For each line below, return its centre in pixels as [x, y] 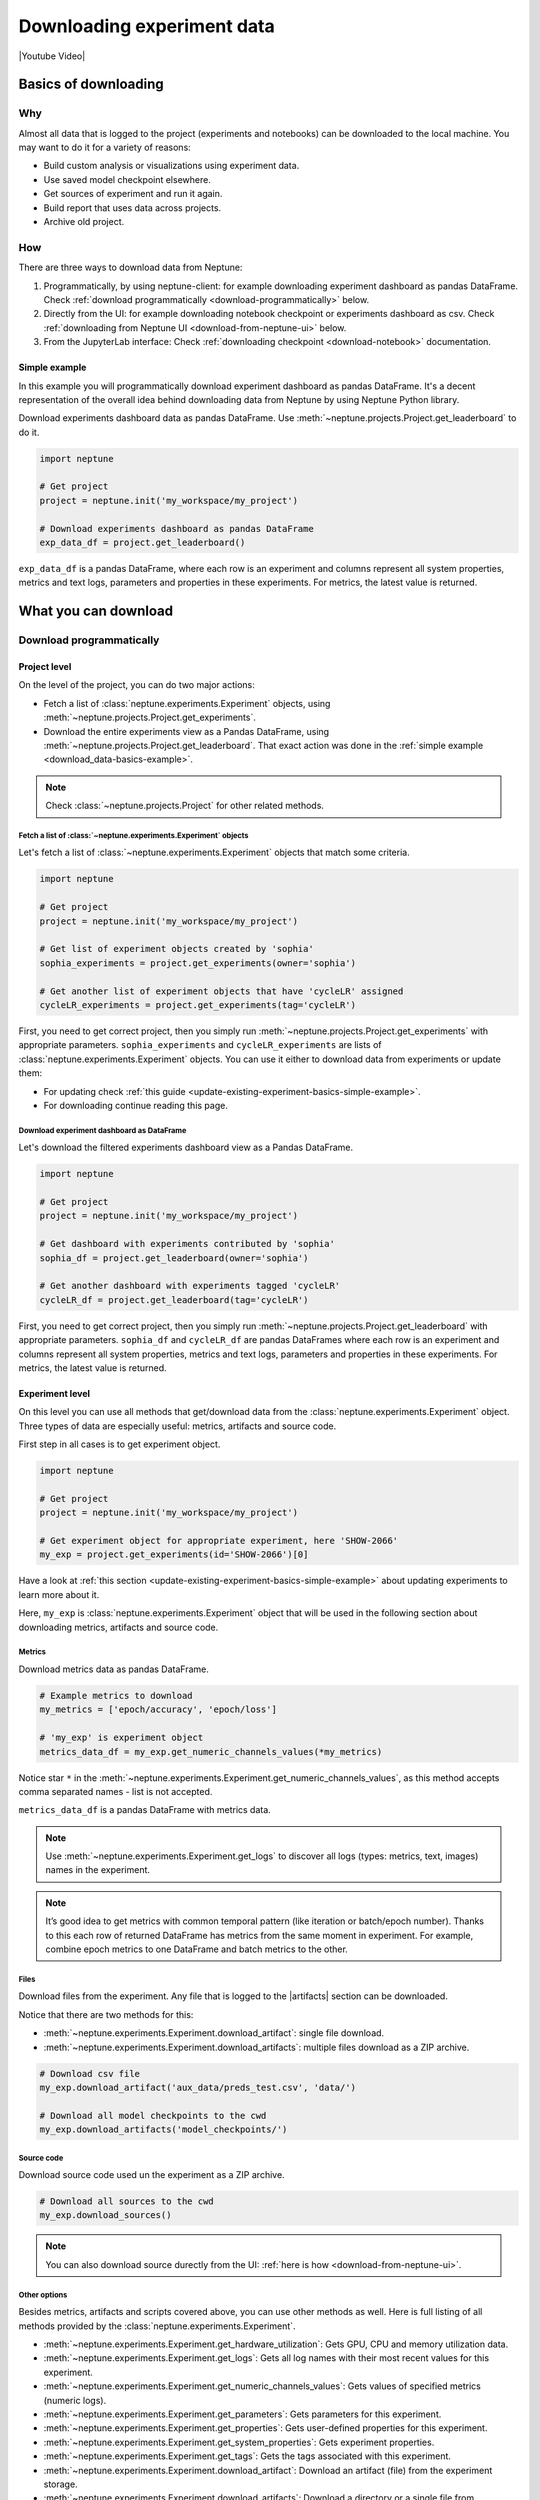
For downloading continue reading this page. [136, 1105]
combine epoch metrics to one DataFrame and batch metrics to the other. [197, 1949]
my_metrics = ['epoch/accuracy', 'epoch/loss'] [158, 1709]
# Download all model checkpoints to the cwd [153, 2115]
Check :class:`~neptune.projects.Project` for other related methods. [185, 806]
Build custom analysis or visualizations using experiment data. [171, 166]
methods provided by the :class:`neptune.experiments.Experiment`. [157, 2326]
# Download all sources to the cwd [126, 2201]
